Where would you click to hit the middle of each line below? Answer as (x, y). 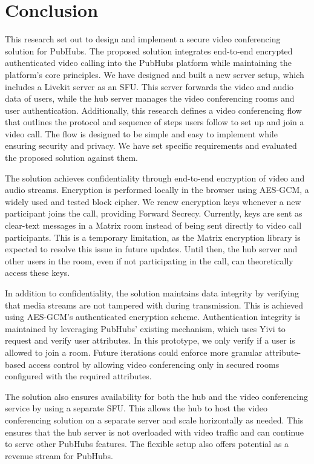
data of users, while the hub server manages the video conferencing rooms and (150, 98)
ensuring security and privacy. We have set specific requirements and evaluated (151, 145)
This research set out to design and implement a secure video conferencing (143, 39)
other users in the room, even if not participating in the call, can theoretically (149, 260)
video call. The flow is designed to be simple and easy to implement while (141, 133)
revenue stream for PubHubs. (59, 455)
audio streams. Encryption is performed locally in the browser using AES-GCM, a (157, 190)
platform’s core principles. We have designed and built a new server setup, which (155, 74)
